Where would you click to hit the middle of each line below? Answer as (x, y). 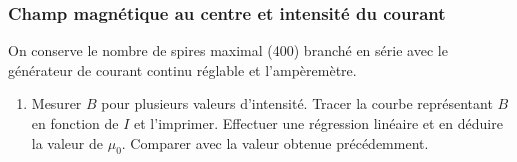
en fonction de (75, 123)
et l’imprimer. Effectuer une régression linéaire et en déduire (318, 123)
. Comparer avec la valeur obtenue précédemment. (275, 142)
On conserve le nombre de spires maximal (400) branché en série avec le (228, 50)
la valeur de (67, 142)
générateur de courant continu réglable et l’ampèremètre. (182, 69)
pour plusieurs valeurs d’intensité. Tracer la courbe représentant (297, 103)
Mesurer (56, 103)
